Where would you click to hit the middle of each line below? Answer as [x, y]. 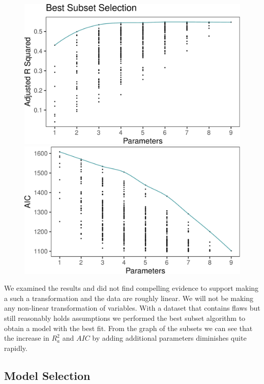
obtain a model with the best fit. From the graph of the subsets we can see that [128, 328]
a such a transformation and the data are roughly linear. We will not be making [129, 298]
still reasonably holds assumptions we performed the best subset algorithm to [125, 318]
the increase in [27, 338]
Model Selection [47, 375]
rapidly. [16, 348]
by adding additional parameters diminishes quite [169, 338]
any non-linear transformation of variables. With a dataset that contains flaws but [132, 308]
